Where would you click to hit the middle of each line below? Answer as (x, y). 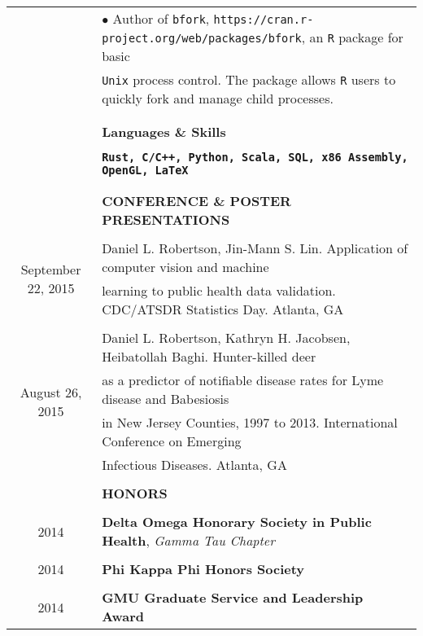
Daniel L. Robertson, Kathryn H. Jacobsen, (226, 338)
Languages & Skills (164, 132)
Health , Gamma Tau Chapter (188, 540)
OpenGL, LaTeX (145, 170)
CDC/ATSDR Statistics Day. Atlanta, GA (223, 309)
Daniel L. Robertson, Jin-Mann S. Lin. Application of (255, 248)
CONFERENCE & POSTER (196, 201)
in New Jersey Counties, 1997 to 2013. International (250, 422)
